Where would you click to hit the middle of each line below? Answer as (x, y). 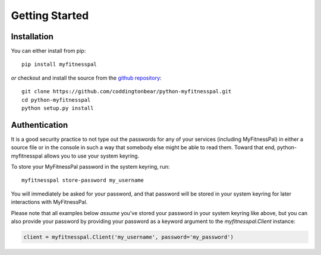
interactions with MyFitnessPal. (49, 202)
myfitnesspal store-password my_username (83, 180)
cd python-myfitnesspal (56, 100)
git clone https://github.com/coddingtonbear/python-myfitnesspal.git (127, 92)
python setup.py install (58, 108)
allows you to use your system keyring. (92, 156)
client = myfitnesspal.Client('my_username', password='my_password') (129, 237)
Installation (32, 37)
